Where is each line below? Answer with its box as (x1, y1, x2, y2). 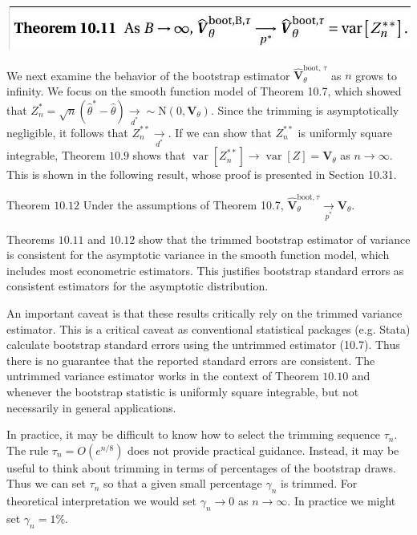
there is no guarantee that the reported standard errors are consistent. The (6, 351, 375, 368)
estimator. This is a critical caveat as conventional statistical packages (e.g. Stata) (6, 320, 411, 337)
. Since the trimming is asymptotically (210, 101, 399, 118)
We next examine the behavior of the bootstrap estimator (6, 67, 290, 83)
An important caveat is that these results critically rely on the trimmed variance (6, 304, 403, 321)
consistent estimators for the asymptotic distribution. (6, 278, 269, 294)
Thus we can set (6, 475, 86, 492)
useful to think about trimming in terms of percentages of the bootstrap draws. (6, 459, 396, 476)
